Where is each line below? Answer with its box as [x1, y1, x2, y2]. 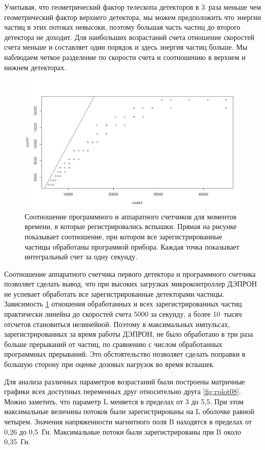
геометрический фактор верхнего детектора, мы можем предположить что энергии [4, 11, 261, 22]
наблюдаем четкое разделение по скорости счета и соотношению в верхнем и [4, 51, 246, 62]
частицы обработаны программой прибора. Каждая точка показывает [25, 241, 239, 252]
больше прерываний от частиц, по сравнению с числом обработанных [4, 338, 222, 349]
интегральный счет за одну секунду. [25, 251, 137, 262]
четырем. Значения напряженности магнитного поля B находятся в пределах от [4, 416, 252, 426]
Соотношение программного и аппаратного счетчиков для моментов [25, 211, 237, 221]
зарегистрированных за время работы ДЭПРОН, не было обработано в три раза [4, 329, 253, 339]
